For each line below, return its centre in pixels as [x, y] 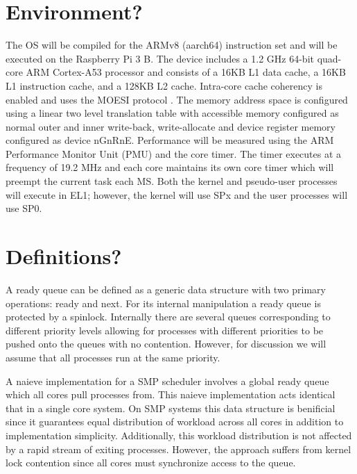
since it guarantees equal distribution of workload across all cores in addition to [175, 422]
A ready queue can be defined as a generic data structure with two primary [166, 289]
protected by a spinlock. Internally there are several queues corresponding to [168, 317]
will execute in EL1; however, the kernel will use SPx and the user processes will [177, 194]
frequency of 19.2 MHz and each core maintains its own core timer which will [170, 167]
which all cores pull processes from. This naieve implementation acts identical [171, 394]
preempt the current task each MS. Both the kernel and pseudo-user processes [172, 181]
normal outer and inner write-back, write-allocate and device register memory [171, 126]
